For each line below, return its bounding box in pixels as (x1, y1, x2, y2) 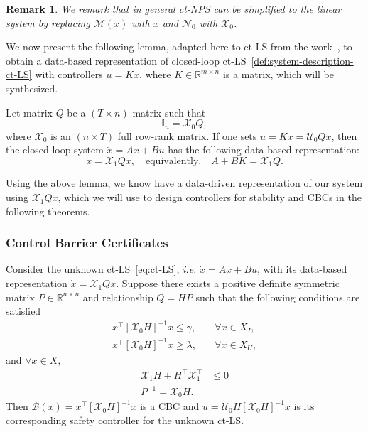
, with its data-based (257, 261, 347, 276)
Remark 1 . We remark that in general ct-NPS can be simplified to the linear (6, 1, 342, 16)
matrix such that (132, 104, 206, 119)
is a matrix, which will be (222, 67, 335, 82)
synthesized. (6, 80, 58, 95)
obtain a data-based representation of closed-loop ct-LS (6, 53, 247, 67)
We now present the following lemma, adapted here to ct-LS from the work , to (6, 39, 352, 54)
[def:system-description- (251, 53, 354, 67)
